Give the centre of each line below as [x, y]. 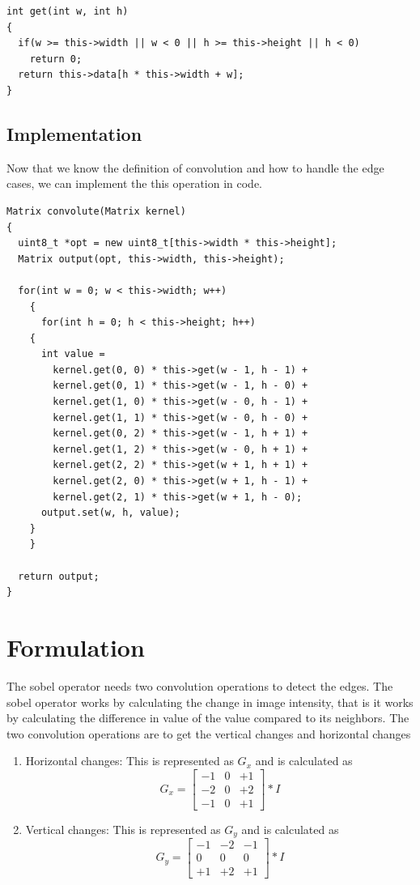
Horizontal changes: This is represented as [129, 761]
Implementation [74, 133]
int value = [73, 354]
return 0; [56, 59]
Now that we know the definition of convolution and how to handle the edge [195, 167]
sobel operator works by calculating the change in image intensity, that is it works [210, 702]
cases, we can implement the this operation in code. [135, 183]
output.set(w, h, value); [110, 513]
